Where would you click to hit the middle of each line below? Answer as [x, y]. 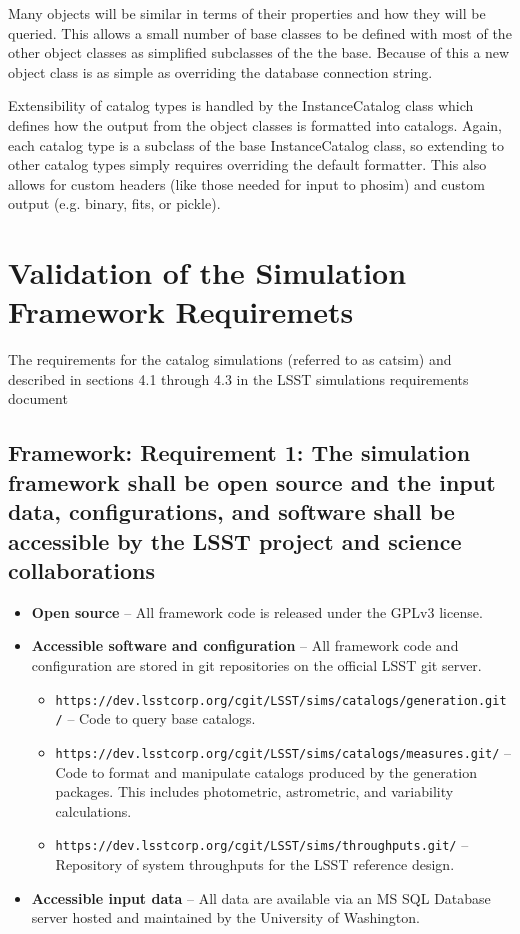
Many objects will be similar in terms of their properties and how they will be [247, 13]
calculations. [93, 810]
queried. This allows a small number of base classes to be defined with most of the [260, 32]
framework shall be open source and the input [252, 481]
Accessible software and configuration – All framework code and [245, 645]
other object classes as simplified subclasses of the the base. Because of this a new [259, 52]
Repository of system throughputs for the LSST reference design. [255, 863]
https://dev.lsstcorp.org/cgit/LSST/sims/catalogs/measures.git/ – [283, 751]
